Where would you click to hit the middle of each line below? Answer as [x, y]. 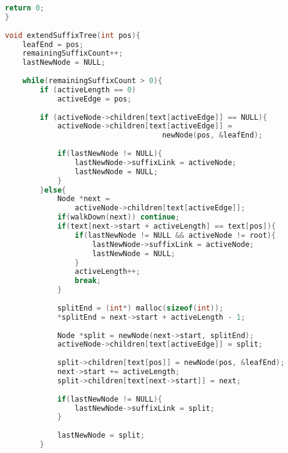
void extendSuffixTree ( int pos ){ [73, 35]
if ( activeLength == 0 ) [88, 90]
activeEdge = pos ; [94, 99]
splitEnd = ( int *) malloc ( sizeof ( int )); [140, 308]
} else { [53, 190]
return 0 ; [25, 8]
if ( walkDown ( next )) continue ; [118, 217]
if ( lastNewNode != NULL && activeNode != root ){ [175, 235]
